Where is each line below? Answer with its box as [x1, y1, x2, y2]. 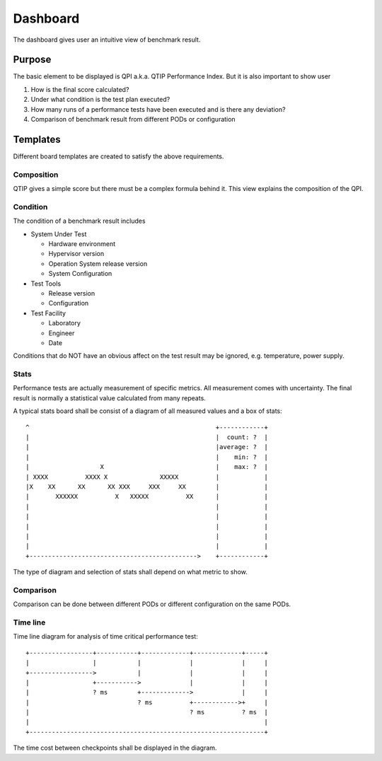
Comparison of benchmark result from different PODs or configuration [30, 115, 236, 124]
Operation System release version [48, 259, 148, 268]
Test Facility [30, 308, 66, 318]
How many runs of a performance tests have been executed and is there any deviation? [30, 105, 286, 113]
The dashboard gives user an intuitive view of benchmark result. [13, 35, 201, 44]
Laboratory [48, 319, 81, 327]
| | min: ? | [25, 453, 268, 461]
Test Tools [30, 279, 62, 288]
